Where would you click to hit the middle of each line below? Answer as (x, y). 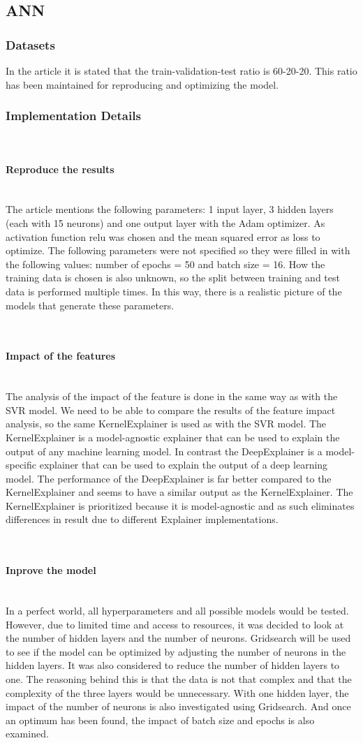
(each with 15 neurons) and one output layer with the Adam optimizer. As (165, 222)
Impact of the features (61, 356)
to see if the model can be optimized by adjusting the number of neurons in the (176, 651)
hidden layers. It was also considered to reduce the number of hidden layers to (173, 665)
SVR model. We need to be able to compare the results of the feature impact (171, 410)
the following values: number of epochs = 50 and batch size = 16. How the (165, 264)
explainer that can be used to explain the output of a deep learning (184, 465)
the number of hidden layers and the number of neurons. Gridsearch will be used (178, 638)
